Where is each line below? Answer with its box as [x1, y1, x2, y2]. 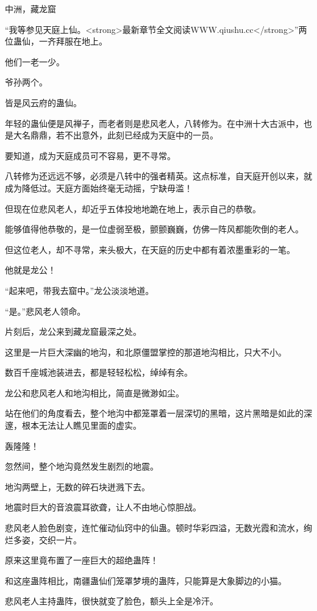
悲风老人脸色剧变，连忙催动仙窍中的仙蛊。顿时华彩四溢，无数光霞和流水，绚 [5, 521, 312, 534]
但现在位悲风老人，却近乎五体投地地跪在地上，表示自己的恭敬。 [5, 202, 261, 215]
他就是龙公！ [5, 263, 56, 276]
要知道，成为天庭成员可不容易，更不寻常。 [5, 149, 176, 162]
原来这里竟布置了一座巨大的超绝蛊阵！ [5, 554, 158, 566]
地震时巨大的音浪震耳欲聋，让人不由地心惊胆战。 [5, 501, 201, 513]
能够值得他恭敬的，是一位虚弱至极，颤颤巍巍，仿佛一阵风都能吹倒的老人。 [5, 223, 304, 235]
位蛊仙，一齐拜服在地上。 [5, 35, 107, 48]
